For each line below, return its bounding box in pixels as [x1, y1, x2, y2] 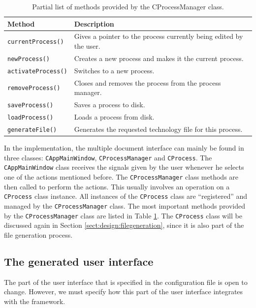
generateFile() [7, 126, 57, 133]
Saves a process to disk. [74, 99, 145, 110]
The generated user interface [4, 253, 154, 269]
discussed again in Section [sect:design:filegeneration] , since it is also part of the [4, 220, 244, 230]
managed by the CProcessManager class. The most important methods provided [4, 200, 246, 211]
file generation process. [4, 229, 73, 240]
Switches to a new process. [74, 65, 155, 75]
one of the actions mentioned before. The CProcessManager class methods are [4, 172, 239, 182]
